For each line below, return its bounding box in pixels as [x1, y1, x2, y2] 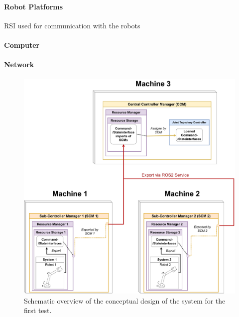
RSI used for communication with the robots [4, 20, 140, 30]
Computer [4, 39, 40, 50]
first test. [24, 305, 52, 316]
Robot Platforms [4, 1, 63, 11]
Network [4, 59, 34, 70]
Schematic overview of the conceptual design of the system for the [24, 295, 226, 306]
